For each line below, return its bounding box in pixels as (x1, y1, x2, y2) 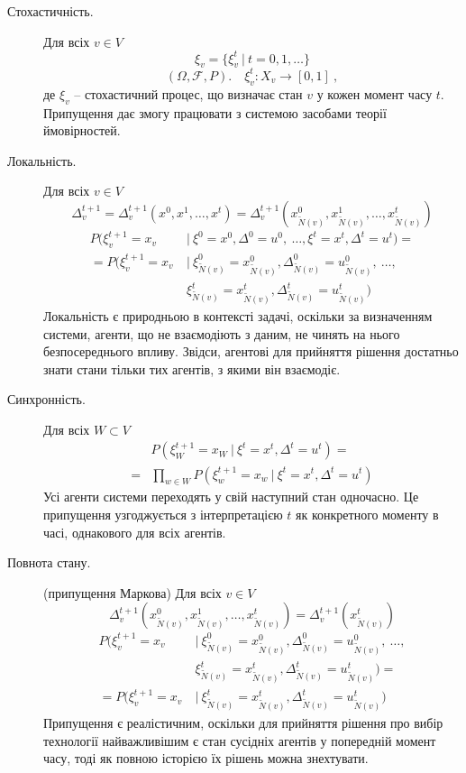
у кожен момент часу (316, 84, 433, 103)
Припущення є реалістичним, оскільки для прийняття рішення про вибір (43, 713, 443, 732)
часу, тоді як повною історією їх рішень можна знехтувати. (43, 749, 369, 768)
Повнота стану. (7, 553, 91, 572)
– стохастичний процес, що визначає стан (74, 84, 303, 103)
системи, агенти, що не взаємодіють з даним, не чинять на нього (43, 324, 400, 343)
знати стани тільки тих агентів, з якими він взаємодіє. (43, 359, 341, 378)
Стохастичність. (7, 2, 94, 20)
